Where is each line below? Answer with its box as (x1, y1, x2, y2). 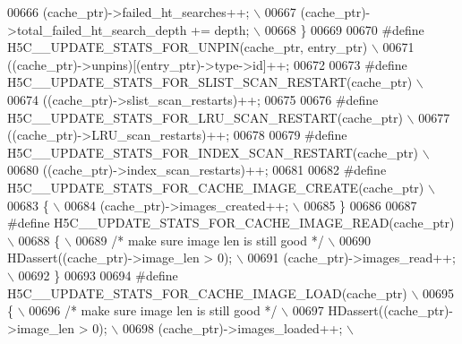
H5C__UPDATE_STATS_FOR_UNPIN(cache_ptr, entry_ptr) (7, 38, 368, 56)
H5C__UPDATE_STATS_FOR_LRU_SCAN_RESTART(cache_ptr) (7, 107, 403, 126)
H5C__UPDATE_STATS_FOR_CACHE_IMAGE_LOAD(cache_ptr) (7, 283, 407, 302)
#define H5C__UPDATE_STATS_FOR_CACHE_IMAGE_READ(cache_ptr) (7, 213, 455, 232)
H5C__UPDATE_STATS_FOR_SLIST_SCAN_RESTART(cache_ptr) (7, 73, 413, 91)
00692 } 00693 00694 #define (18, 265, 178, 284)
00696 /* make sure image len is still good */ (29, 301, 278, 320)
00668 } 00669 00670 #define (264, 20, 424, 39)
